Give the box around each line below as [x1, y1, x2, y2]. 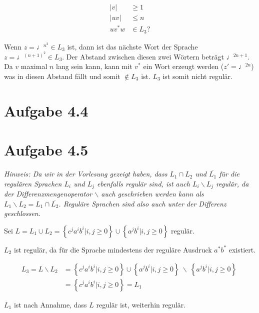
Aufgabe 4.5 [4, 139, 88, 160]
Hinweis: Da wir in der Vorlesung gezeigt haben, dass [4, 168, 167, 179]
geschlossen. [4, 208, 40, 218]
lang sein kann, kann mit [56, 61, 132, 71]
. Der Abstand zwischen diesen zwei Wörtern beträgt [62, 51, 224, 61]
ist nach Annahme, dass [13, 299, 87, 309]
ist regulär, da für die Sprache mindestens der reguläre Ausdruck [13, 244, 212, 254]
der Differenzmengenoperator [4, 188, 92, 199]
